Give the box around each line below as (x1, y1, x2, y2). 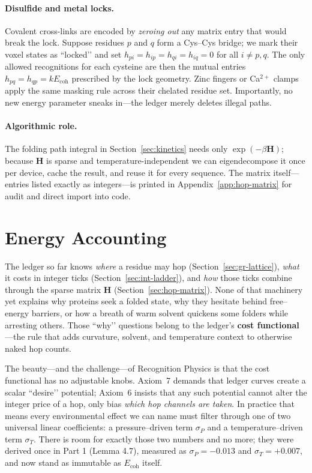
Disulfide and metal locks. (5, 1, 114, 14)
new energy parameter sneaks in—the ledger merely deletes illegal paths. (5, 96, 272, 109)
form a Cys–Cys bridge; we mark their (157, 36, 298, 49)
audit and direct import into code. (5, 189, 131, 202)
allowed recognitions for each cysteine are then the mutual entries (5, 60, 246, 73)
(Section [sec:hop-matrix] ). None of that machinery (114, 283, 303, 295)
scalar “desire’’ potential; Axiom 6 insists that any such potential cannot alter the (5, 385, 307, 398)
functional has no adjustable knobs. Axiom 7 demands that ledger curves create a (5, 373, 306, 386)
